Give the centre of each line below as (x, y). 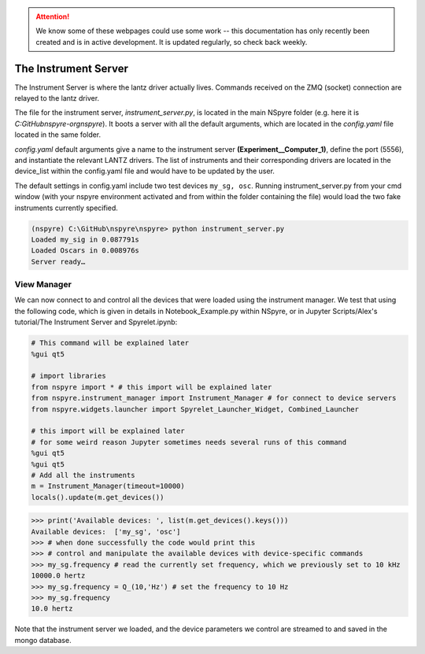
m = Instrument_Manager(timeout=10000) (108, 486)
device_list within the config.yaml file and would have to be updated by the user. (145, 171)
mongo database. (43, 640)
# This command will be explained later (110, 343)
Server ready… (58, 261)
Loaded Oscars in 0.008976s (85, 251)
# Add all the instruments (83, 475)
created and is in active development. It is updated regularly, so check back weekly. (172, 42)
